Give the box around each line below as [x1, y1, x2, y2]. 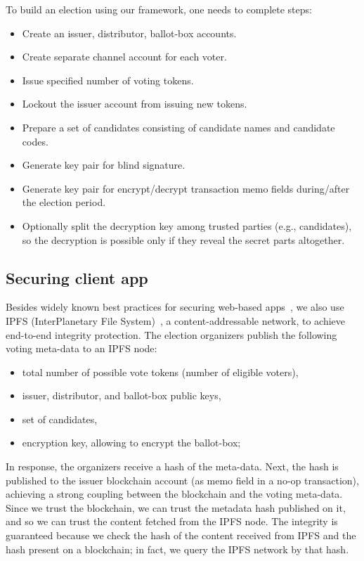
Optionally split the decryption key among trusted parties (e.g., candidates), [22, 218, 352, 233]
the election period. [22, 195, 106, 209]
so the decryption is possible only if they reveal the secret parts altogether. [22, 232, 345, 247]
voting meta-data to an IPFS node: [6, 341, 157, 356]
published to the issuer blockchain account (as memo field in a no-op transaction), [6, 472, 359, 487]
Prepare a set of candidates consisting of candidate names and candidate [22, 120, 335, 134]
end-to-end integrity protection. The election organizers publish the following [6, 327, 337, 342]
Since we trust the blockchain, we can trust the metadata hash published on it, [6, 500, 346, 515]
